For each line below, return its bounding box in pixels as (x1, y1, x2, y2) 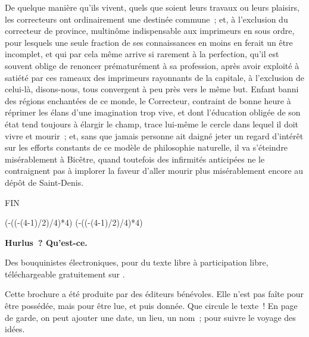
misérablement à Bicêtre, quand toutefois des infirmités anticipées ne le (5, 152, 265, 165)
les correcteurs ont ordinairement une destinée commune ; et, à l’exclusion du (5, 13, 288, 25)
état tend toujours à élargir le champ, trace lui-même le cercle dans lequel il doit (5, 117, 299, 130)
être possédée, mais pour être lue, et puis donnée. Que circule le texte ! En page (5, 299, 298, 312)
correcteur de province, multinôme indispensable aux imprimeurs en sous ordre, (5, 24, 295, 37)
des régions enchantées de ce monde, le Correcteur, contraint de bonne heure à (5, 94, 291, 107)
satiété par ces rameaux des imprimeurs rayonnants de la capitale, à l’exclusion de (5, 71, 305, 83)
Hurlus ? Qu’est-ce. (5, 236, 88, 248)
